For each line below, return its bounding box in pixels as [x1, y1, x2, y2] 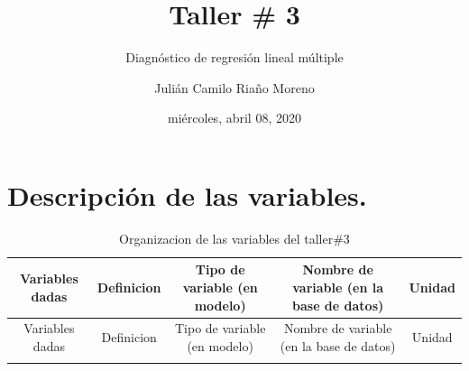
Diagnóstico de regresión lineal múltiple [125, 48, 344, 67]
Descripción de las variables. [7, 176, 367, 213]
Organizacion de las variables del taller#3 [119, 228, 350, 247]
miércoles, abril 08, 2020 [168, 108, 301, 127]
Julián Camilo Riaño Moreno [154, 78, 315, 97]
